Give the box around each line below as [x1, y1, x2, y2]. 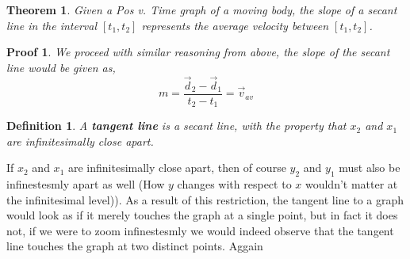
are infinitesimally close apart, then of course [67, 159, 286, 176]
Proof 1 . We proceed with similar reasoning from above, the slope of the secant [6, 44, 390, 60]
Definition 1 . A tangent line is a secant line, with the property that [6, 117, 347, 134]
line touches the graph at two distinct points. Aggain [6, 238, 263, 254]
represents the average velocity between [141, 17, 329, 33]
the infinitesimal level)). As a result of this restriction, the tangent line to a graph [6, 191, 404, 208]
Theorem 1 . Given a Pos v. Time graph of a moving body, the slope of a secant [6, 2, 397, 17]
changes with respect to [177, 176, 292, 192]
